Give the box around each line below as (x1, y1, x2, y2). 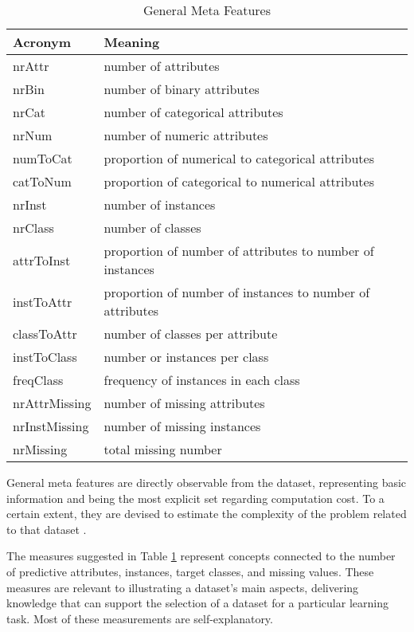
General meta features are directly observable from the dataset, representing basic (6, 474, 407, 490)
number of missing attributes (103, 394, 265, 412)
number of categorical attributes (103, 103, 283, 121)
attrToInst (13, 250, 71, 269)
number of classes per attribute (103, 324, 278, 343)
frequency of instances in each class (103, 371, 300, 389)
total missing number (103, 440, 222, 458)
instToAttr (13, 292, 72, 311)
